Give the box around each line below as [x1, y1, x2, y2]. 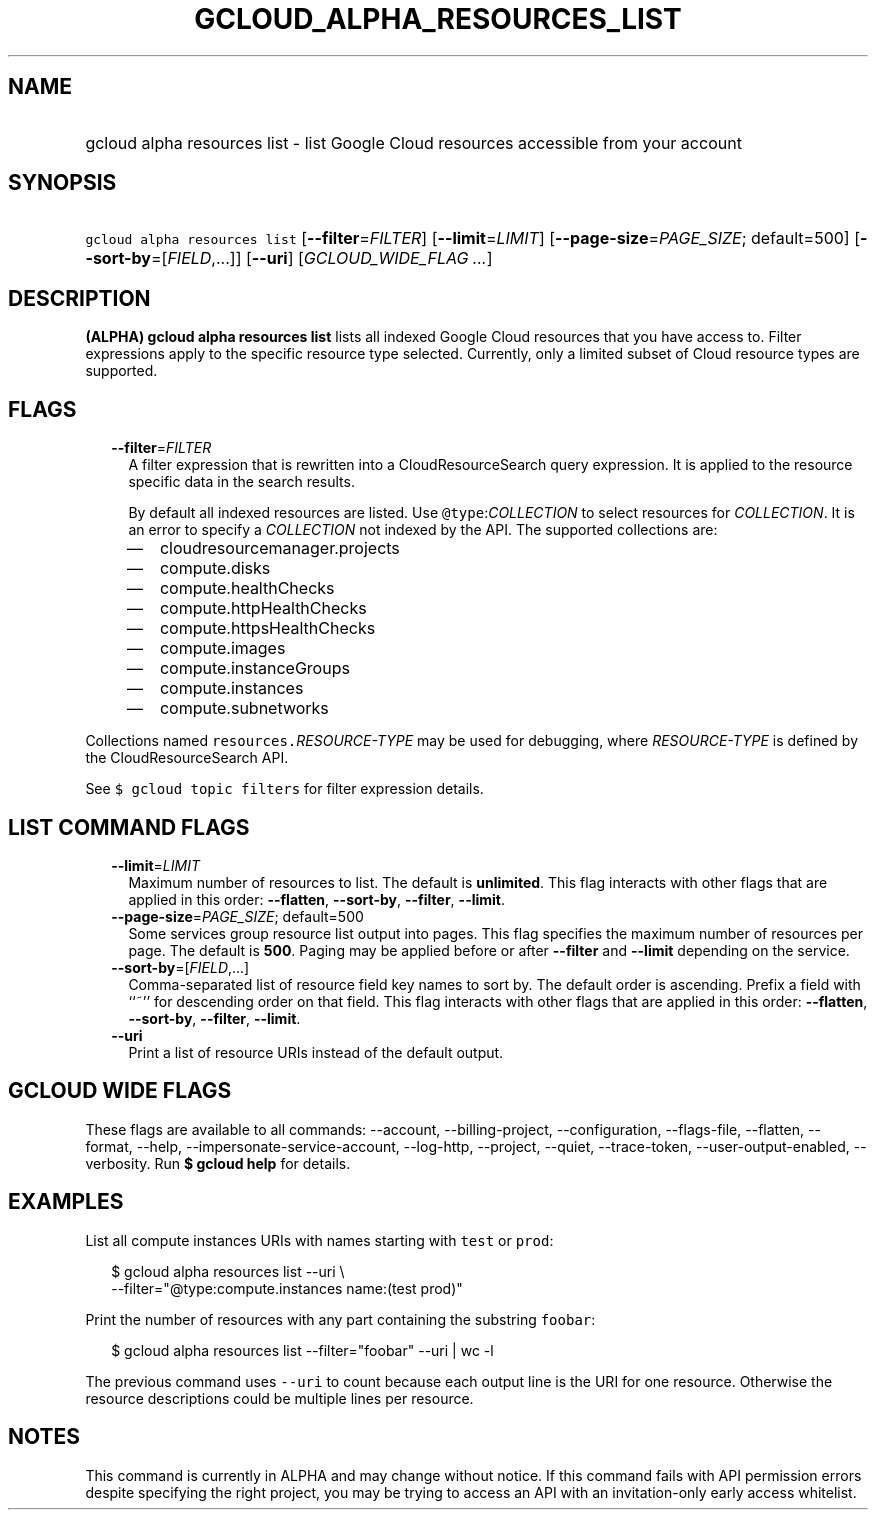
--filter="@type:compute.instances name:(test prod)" [111, 1279, 463, 1297]
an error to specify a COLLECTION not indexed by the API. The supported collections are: [128, 521, 718, 539]
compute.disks [159, 558, 271, 579]
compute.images [159, 638, 286, 659]
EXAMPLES [8, 1189, 124, 1215]
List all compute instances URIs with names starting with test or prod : [85, 1231, 554, 1249]
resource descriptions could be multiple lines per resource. [85, 1389, 474, 1407]
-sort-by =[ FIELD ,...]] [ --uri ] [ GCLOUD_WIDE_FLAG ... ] [85, 248, 493, 269]
